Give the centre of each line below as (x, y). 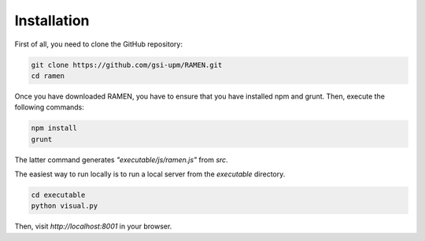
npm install (54, 128)
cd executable (58, 195)
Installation (52, 20)
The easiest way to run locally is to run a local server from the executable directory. (150, 174)
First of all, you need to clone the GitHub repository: (98, 44)
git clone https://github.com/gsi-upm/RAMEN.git (127, 65)
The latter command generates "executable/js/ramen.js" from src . (121, 159)
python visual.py (65, 206)
